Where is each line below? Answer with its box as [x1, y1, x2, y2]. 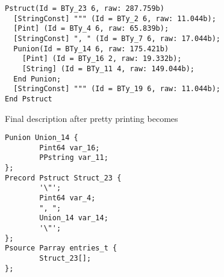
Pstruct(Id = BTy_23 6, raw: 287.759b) [5, 4, 164, 13]
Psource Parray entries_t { [5, 244, 117, 253]
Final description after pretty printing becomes [5, 112, 178, 124]
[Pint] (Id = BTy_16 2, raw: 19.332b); [22, 54, 182, 63]
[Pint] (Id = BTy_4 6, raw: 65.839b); [13, 24, 169, 33]
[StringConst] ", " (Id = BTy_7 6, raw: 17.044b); [13, 34, 220, 43]
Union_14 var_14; [39, 214, 108, 223]
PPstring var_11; [39, 153, 108, 162]
